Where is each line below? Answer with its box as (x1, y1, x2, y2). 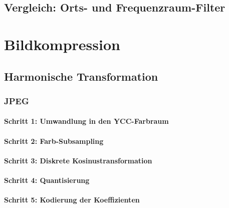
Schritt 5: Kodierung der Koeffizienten (4, 194, 140, 205)
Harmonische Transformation (4, 68, 158, 84)
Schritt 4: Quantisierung (4, 174, 90, 185)
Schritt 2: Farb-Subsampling (4, 135, 104, 146)
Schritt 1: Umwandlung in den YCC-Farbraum (4, 116, 169, 126)
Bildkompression (4, 34, 120, 54)
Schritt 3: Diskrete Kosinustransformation (4, 155, 152, 165)
